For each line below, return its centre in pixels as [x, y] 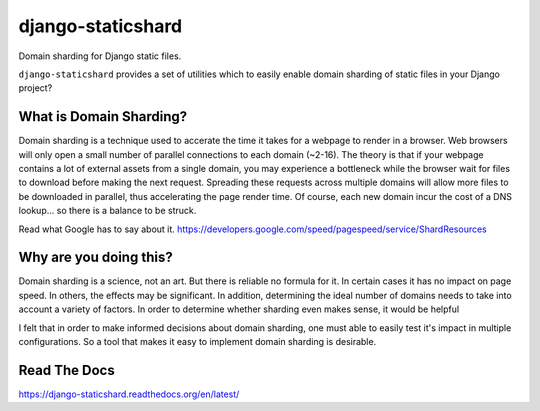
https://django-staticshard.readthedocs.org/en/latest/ [129, 394]
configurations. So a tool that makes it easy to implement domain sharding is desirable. [197, 342]
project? [35, 88]
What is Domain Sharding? [103, 116]
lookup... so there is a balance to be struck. [107, 211]
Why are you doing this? [96, 257]
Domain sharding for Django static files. [100, 56]
